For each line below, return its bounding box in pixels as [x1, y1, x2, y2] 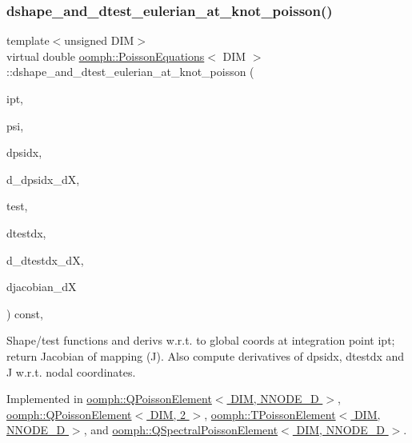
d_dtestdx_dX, [6, 251, 84, 268]
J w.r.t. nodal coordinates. [6, 363, 136, 380]
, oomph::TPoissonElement [204, 405, 336, 422]
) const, [6, 305, 43, 321]
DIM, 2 [150, 405, 186, 422]
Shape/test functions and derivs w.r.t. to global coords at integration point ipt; [6, 332, 395, 349]
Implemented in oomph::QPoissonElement [6, 390, 212, 407]
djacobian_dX [6, 278, 77, 295]
